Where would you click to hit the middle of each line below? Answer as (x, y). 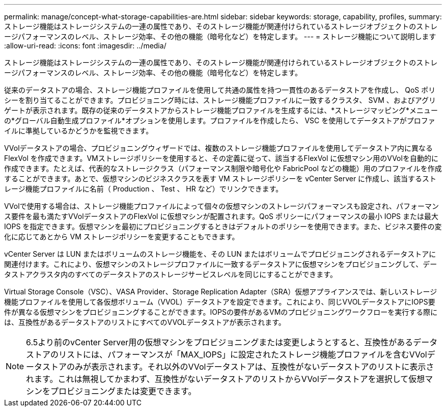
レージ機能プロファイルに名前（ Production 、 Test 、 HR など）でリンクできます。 (144, 189)
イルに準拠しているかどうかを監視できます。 (79, 131)
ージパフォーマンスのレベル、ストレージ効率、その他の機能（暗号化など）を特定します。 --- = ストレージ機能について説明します (220, 36)
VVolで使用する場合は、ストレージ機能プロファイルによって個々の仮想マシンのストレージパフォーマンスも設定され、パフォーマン (221, 206)
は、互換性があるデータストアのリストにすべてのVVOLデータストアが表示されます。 (145, 322)
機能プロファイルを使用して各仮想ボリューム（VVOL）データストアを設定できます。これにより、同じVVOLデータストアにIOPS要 (220, 302)
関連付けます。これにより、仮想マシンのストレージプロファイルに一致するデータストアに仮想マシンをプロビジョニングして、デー (221, 264)
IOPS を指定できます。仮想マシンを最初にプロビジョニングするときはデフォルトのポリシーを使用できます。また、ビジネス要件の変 (223, 226)
